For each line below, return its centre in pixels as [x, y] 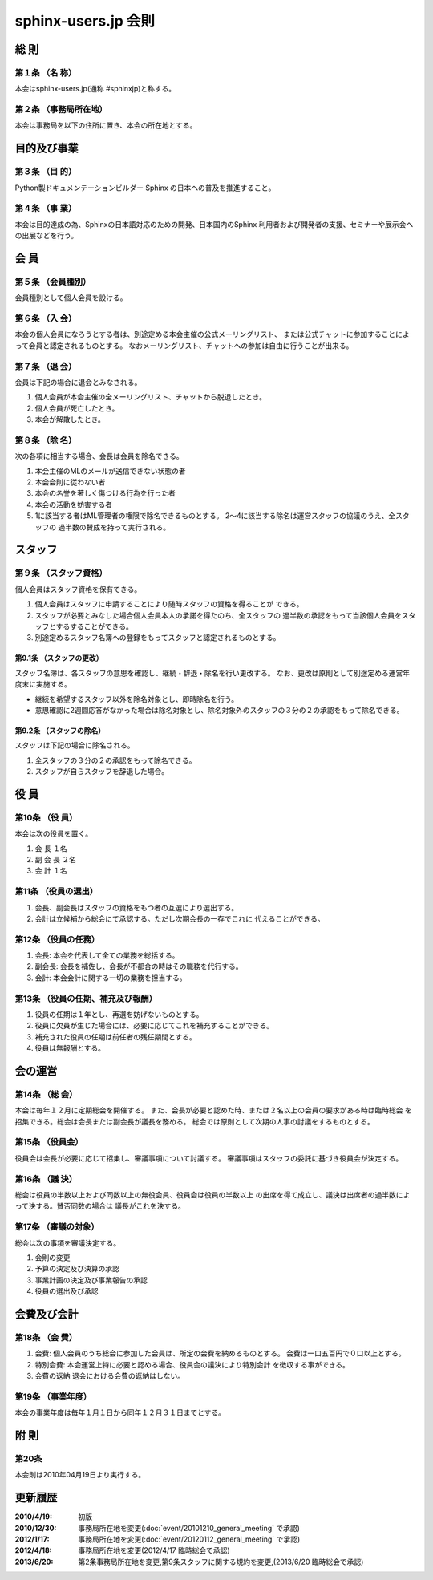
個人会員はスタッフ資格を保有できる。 [78, 589]
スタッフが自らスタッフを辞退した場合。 [101, 772]
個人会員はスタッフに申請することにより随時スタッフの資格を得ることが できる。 [169, 604]
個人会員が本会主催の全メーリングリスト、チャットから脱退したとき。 [150, 397]
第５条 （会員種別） [53, 282]
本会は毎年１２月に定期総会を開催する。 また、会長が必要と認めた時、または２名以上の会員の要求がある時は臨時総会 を [213, 1110]
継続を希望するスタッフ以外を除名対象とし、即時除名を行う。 [137, 699]
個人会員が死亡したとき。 [77, 408]
